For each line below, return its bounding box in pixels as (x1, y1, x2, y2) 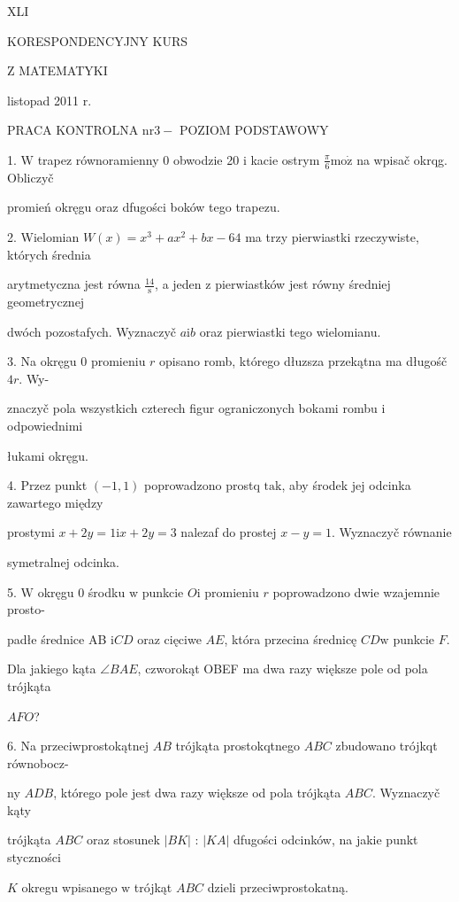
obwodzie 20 (172, 150, 240, 168)
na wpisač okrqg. (356, 150, 448, 168)
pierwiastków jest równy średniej (215, 275, 391, 293)
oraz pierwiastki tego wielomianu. (199, 322, 381, 340)
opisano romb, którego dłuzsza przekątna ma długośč (159, 352, 448, 370)
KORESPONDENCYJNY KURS (7, 31, 188, 50)
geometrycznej (7, 292, 85, 310)
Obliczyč (7, 167, 54, 186)
